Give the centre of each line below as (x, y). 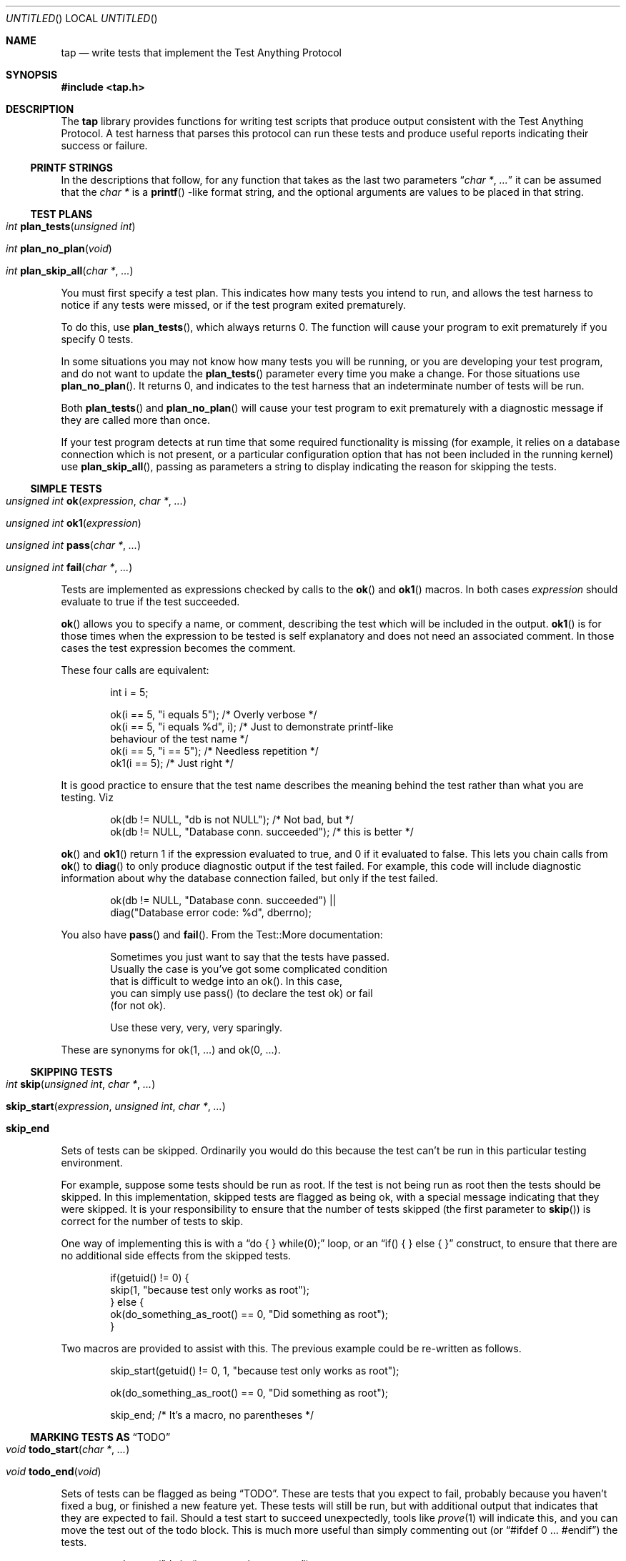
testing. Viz (87, 797)
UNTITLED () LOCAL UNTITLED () (82, 18)
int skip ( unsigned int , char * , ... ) (81, 1084)
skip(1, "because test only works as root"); (210, 1290)
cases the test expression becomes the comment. (178, 648)
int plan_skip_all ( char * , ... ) (70, 271)
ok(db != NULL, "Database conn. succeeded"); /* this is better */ (262, 832)
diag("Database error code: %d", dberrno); (211, 912)
